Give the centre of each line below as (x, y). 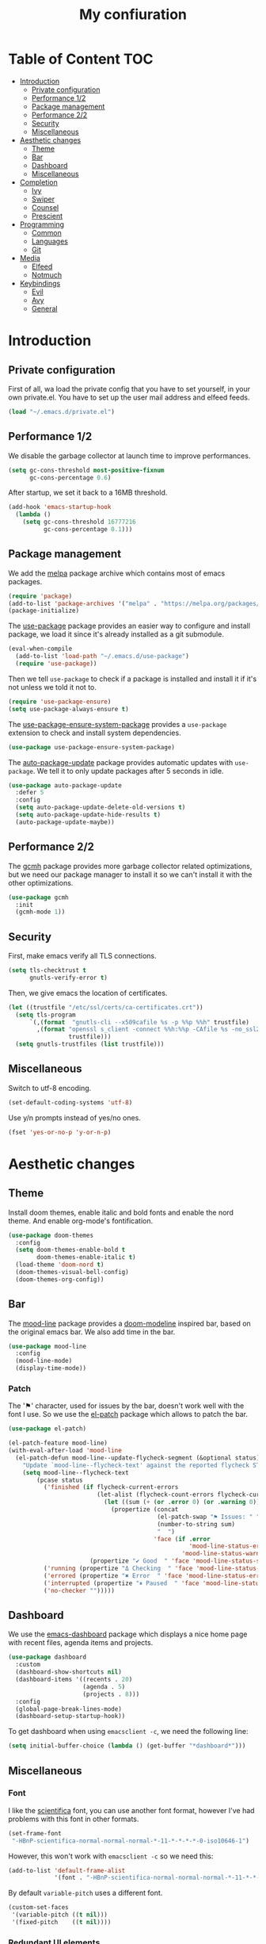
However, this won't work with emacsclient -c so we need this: (111, 1856)
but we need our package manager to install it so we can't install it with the (130, 874)
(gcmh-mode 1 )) (40, 912)
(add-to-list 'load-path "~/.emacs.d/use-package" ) (103, 656)
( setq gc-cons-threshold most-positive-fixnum (86, 470)
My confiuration (133, 15)
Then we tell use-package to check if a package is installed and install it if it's (133, 679)
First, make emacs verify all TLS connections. (82, 956)
